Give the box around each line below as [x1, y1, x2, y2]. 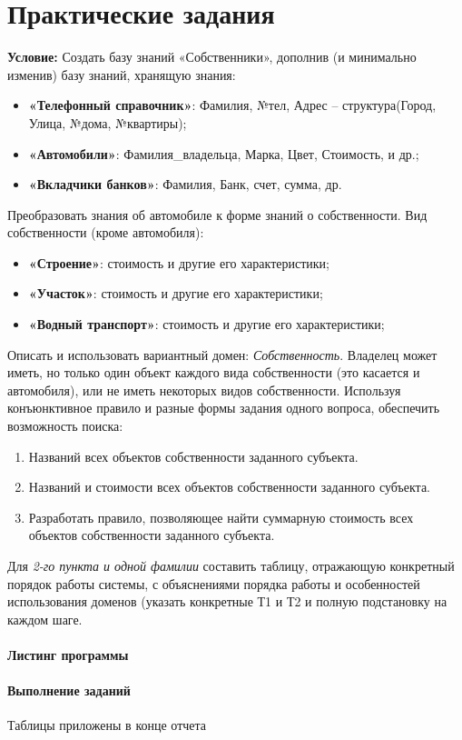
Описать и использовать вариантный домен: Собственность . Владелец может [7, 345, 437, 364]
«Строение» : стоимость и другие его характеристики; [28, 253, 329, 272]
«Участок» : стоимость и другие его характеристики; [28, 284, 323, 303]
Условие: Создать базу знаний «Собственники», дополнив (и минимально [7, 47, 417, 66]
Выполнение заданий [7, 681, 131, 700]
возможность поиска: [7, 416, 123, 435]
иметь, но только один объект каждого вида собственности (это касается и [7, 363, 420, 382]
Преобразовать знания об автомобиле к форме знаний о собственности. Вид [7, 205, 428, 224]
